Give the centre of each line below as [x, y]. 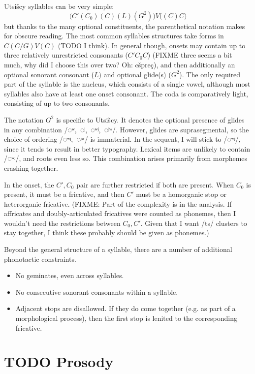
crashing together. [31, 168]
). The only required [210, 74]
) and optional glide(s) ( [135, 74]
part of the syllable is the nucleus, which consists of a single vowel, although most [127, 84]
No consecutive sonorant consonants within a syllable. [97, 292]
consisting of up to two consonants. [57, 103]
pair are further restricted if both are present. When [155, 184]
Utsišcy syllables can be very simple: [59, 6]
